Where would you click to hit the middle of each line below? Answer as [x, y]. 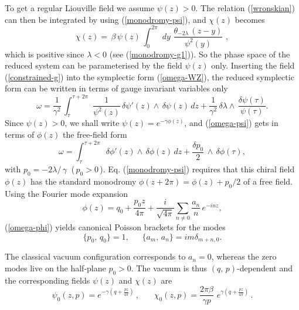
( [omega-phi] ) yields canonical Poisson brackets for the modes [115, 226]
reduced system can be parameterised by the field [94, 65]
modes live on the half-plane [55, 268]
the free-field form [95, 134]
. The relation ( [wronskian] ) [245, 8]
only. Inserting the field [253, 65]
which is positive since [45, 54]
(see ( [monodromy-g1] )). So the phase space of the [200, 54]
